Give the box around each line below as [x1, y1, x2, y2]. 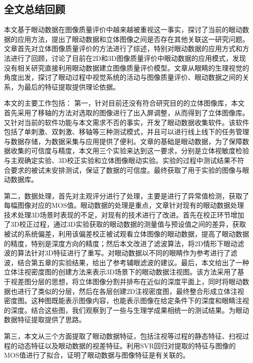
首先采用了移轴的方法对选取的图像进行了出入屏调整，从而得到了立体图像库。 [4, 107, 249, 117]
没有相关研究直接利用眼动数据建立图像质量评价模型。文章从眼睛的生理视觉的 [4, 62, 249, 73]
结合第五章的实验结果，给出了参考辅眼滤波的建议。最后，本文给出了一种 [17, 257, 249, 267]
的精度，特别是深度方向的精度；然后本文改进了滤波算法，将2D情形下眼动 [4, 238, 237, 248]
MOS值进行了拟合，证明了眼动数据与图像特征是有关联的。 [4, 350, 190, 360]
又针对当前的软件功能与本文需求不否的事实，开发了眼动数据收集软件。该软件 [4, 117, 249, 127]
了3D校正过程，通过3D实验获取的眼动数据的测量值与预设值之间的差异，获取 [4, 219, 246, 229]
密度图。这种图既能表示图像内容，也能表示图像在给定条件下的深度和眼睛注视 [4, 295, 249, 306]
